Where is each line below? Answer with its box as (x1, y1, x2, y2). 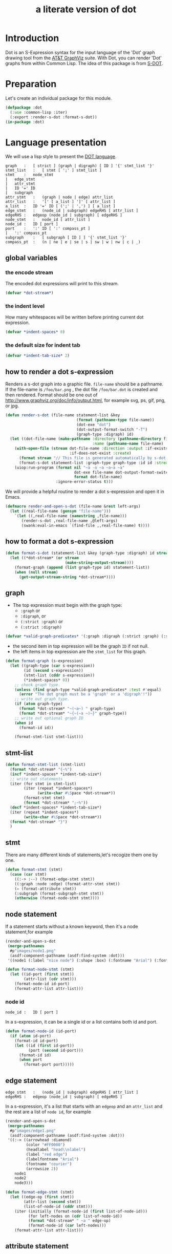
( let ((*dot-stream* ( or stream (10, 556, 79, 561)
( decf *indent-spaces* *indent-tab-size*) (10, 805, 102, 810)
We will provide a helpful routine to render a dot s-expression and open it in (5, 488, 165, 495)
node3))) (14, 1180, 33, 1186)
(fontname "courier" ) (26, 1161, 72, 1166)
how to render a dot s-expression (5, 367, 114, 376)
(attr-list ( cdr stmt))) (24, 976, 77, 982)
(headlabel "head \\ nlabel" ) (26, 1147, 86, 1153)
